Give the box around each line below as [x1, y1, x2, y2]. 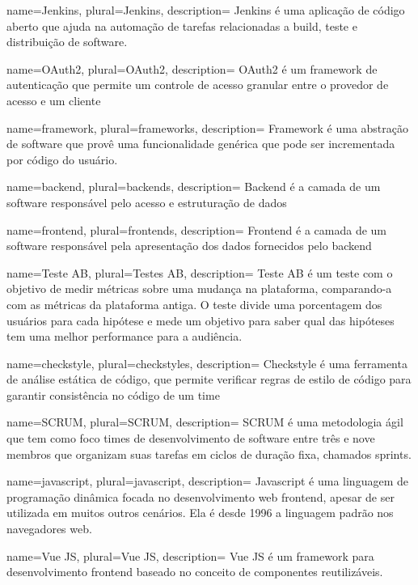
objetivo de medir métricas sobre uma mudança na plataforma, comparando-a [6, 280, 392, 297]
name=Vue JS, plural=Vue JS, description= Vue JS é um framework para [6, 547, 374, 564]
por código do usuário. [6, 150, 118, 167]
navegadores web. [6, 520, 92, 537]
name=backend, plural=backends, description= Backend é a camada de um [6, 178, 381, 195]
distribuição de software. [6, 33, 128, 50]
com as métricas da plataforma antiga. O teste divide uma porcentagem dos [6, 295, 382, 312]
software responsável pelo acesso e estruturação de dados [6, 193, 287, 210]
